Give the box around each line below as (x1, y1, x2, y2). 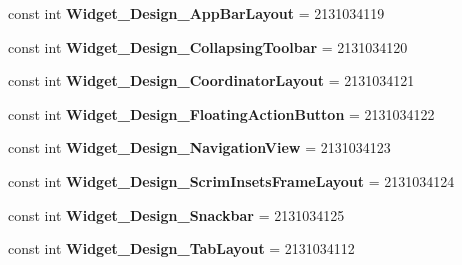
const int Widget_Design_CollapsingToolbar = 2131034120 (8, 36, 408, 57)
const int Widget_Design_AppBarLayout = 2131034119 (8, 3, 385, 23)
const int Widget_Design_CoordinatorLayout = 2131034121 (8, 70, 415, 91)
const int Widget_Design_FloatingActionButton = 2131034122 (8, 103, 435, 124)
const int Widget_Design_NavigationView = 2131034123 (8, 137, 391, 158)
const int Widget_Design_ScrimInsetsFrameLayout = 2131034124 (8, 170, 455, 191)
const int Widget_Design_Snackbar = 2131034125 (8, 204, 345, 225)
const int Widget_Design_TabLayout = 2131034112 (8, 238, 355, 259)
